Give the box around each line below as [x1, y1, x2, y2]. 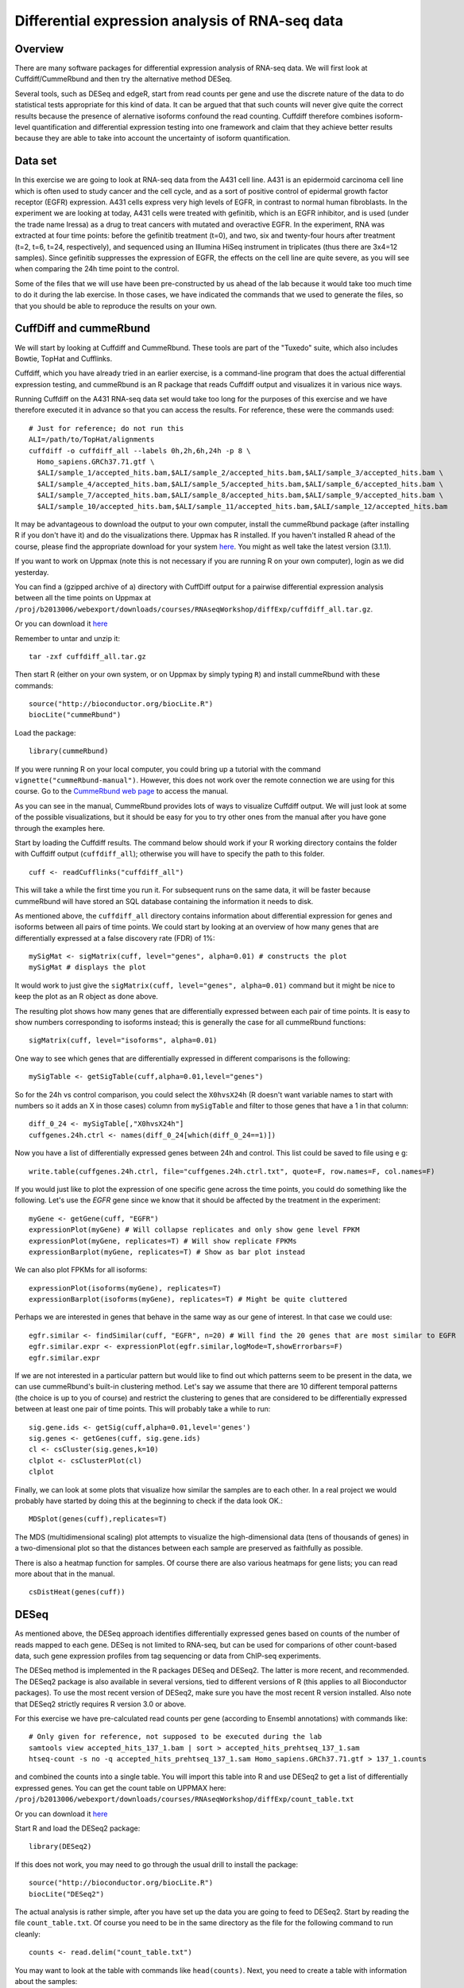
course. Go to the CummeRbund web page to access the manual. [14, 786, 229, 796]
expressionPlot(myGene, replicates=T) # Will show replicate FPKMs [29, 1237, 297, 1245]
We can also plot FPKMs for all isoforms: [14, 1265, 148, 1275]
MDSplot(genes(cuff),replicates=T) [29, 1515, 168, 1524]
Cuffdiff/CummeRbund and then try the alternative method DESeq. [14, 74, 232, 83]
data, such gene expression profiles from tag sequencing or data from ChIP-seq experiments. [14, 1651, 322, 1660]
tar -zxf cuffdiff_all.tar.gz [29, 652, 147, 661]
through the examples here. [14, 823, 106, 833]
